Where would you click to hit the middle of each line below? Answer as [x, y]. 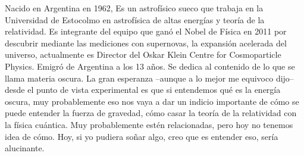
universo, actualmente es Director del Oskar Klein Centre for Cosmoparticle [143, 54]
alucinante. [25, 148]
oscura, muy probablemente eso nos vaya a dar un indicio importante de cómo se [152, 101]
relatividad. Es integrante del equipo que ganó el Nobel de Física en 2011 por [146, 31]
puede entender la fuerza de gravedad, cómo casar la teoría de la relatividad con [151, 113]
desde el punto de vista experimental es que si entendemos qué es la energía [143, 90]
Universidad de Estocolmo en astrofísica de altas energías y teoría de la [135, 19]
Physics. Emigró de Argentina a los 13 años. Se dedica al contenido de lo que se [150, 66]
